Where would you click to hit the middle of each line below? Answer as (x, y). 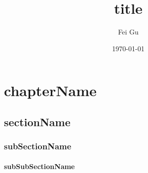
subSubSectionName (39, 166)
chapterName (50, 90)
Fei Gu (128, 32)
